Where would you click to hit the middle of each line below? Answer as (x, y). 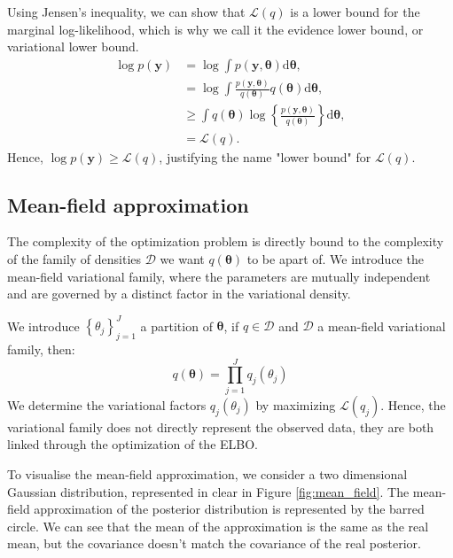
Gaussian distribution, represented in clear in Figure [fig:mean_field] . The (208, 491)
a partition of (176, 325)
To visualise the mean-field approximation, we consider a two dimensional (207, 473)
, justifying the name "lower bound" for (265, 156)
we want (182, 258)
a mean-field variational (382, 325)
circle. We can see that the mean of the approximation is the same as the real (218, 526)
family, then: (41, 349)
